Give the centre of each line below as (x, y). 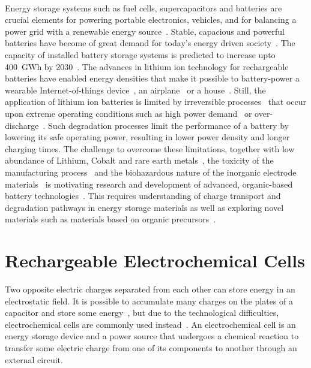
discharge (22, 125)
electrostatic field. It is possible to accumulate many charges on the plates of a (149, 301)
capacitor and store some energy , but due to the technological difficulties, (142, 313)
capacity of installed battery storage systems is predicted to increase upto (140, 54)
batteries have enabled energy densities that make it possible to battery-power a (152, 78)
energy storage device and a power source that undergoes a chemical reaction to (152, 336)
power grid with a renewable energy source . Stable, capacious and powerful (145, 31)
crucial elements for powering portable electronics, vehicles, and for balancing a (151, 19)
